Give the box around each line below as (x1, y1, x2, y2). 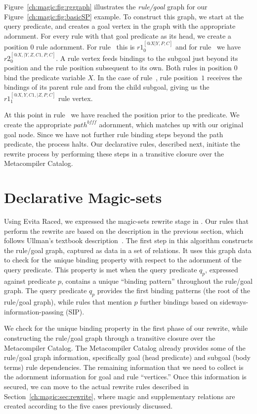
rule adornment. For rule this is (36, 42, 135, 52)
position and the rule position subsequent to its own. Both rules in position (4, 62, 232, 73)
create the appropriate (4, 119, 72, 129)
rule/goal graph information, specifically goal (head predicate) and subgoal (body (4, 352, 251, 362)
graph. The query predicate (4, 285, 87, 296)
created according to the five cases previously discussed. (4, 401, 173, 411)
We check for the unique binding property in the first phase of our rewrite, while (4, 323, 248, 333)
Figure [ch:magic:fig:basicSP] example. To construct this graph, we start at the (4, 11, 244, 21)
